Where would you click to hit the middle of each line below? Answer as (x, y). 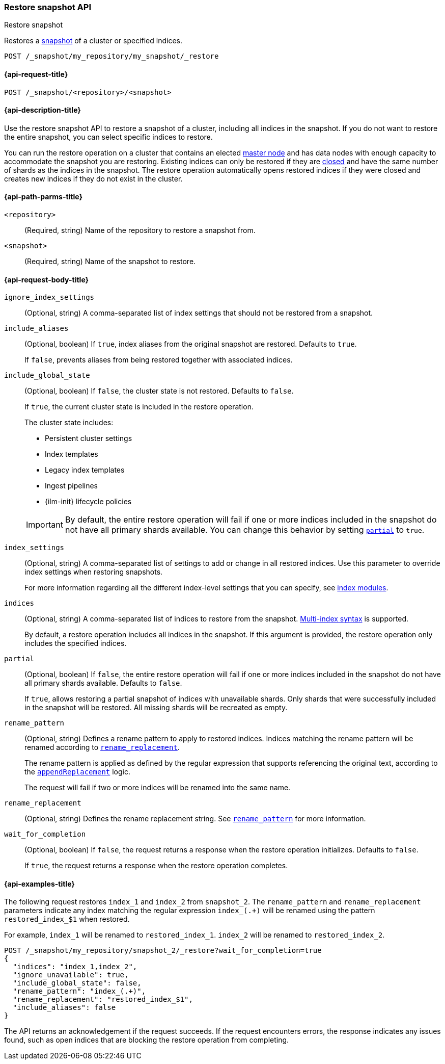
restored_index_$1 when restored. (67, 919)
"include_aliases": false (64, 1008)
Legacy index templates (85, 470)
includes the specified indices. (76, 643)
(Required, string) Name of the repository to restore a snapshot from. (140, 230)
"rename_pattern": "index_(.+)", (79, 991)
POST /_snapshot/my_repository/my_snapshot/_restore (112, 56)
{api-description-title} (43, 110)
